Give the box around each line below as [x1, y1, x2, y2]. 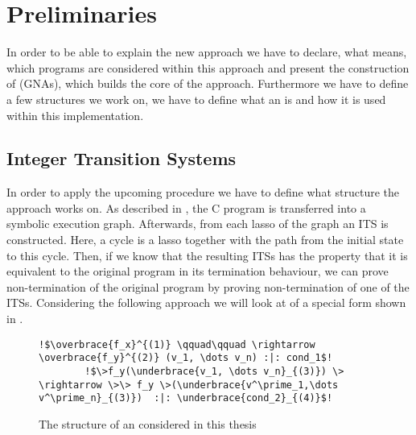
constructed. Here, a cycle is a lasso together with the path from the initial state [6, 231, 404, 248]
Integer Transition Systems [6, 146, 237, 171]
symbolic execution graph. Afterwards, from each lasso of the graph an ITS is [6, 215, 389, 232]
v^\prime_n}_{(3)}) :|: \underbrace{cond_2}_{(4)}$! [39, 392, 333, 404]
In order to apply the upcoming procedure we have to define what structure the [6, 184, 399, 201]
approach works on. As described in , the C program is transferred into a [6, 199, 366, 216]
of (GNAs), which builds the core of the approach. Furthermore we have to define [6, 75, 409, 92]
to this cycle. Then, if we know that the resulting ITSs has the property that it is [6, 246, 408, 263]
